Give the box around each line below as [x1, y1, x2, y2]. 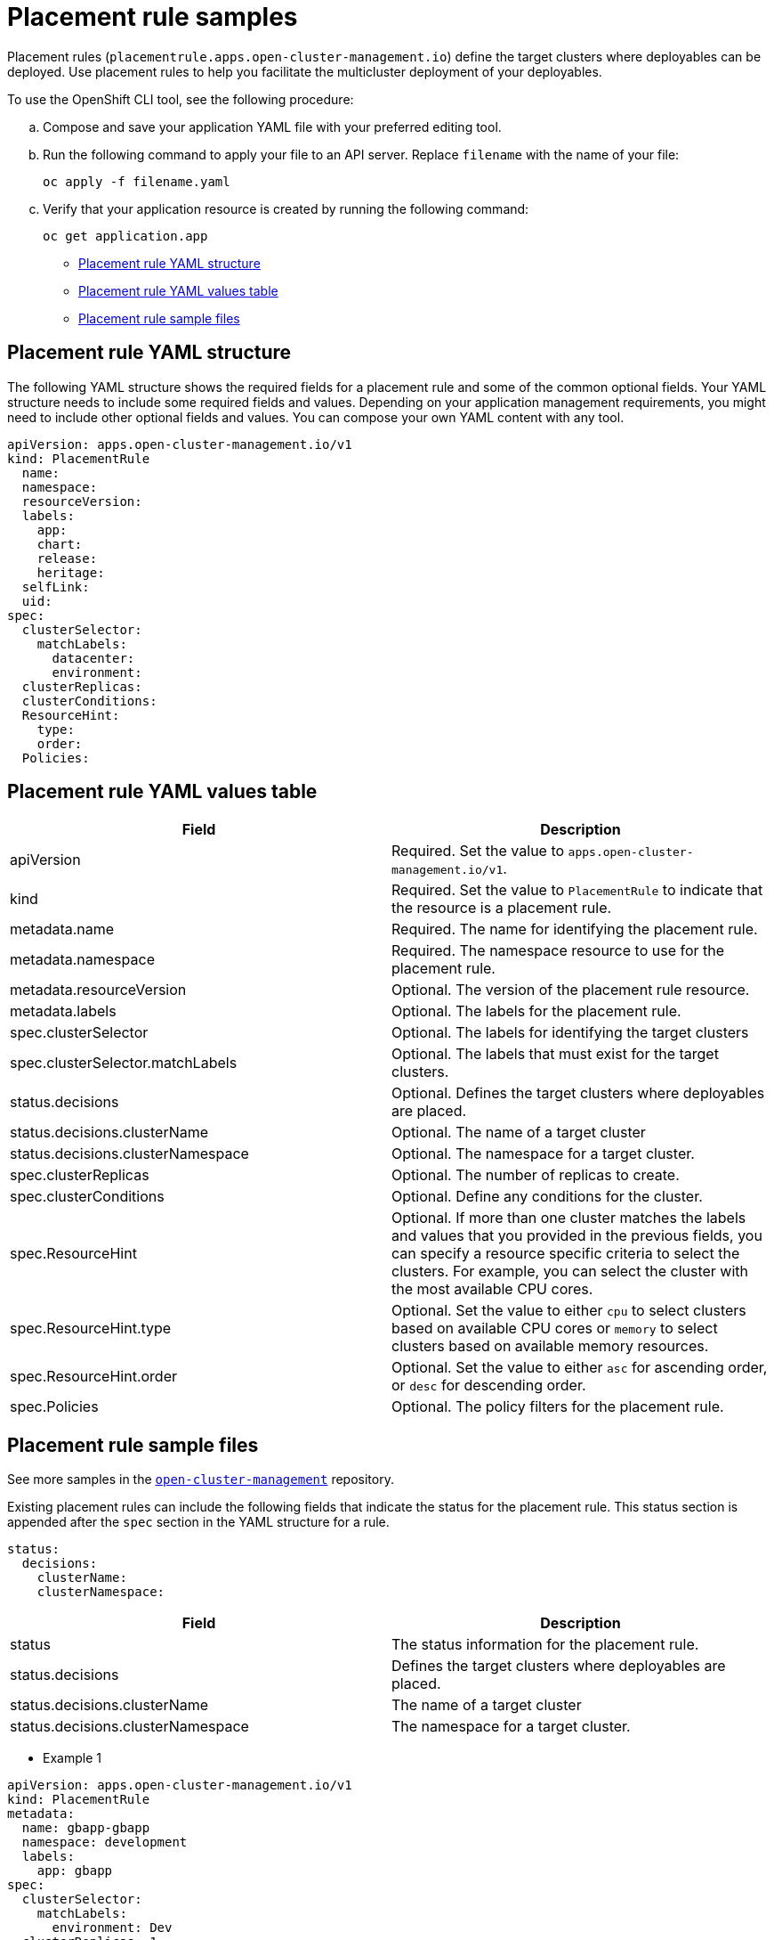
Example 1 [43, 1750, 101, 1766]
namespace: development [21, 1835, 188, 1850]
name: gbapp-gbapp [21, 1821, 150, 1836]
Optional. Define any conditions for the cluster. [391, 1187, 703, 1206]
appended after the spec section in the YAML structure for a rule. [7, 1514, 390, 1530]
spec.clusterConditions [10, 1187, 165, 1206]
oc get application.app [43, 228, 208, 243]
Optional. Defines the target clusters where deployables [391, 1084, 765, 1103]
